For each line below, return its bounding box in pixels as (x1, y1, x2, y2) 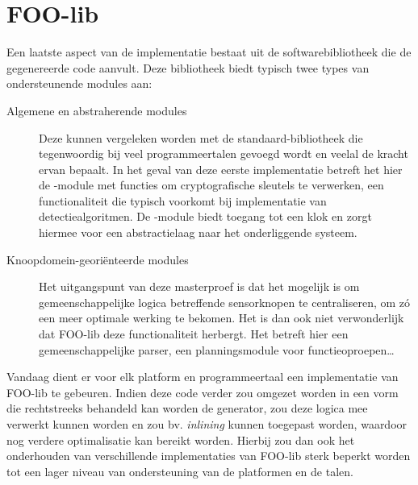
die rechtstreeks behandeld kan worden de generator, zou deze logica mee (6, 400, 368, 417)
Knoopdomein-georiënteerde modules (6, 251, 189, 267)
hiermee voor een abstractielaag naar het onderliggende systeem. (39, 224, 357, 241)
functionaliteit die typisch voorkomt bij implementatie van (39, 192, 327, 209)
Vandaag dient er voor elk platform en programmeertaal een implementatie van (6, 368, 399, 385)
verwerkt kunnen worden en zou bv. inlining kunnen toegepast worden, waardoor (6, 416, 408, 432)
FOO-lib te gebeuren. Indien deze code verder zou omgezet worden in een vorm (6, 383, 399, 400)
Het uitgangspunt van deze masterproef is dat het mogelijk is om (39, 278, 360, 295)
